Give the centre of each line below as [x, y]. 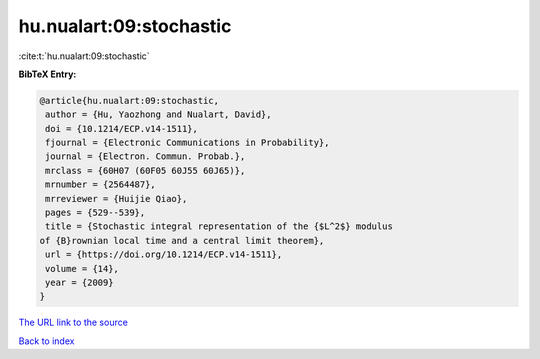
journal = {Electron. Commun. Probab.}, [145, 156]
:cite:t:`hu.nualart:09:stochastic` [84, 56]
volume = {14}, [82, 268]
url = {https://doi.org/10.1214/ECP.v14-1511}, [164, 254]
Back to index [46, 341]
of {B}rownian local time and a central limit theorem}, [182, 240]
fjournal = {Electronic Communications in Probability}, [187, 143]
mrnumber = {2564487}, [101, 184]
